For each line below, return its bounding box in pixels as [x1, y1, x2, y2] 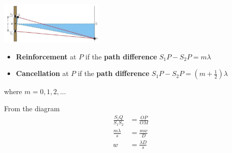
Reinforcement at [16, 51, 76, 61]
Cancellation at [16, 68, 69, 79]
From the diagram [4, 103, 60, 114]
